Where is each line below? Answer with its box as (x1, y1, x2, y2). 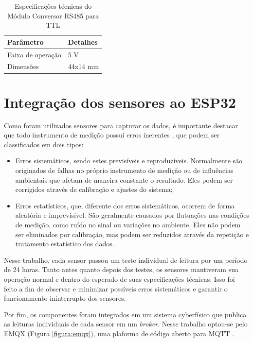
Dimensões (7, 61, 39, 71)
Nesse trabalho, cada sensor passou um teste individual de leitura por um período (4, 255, 248, 265)
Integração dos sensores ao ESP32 (4, 92, 236, 112)
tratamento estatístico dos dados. (15, 239, 114, 249)
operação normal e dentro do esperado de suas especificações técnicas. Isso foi (4, 274, 235, 284)
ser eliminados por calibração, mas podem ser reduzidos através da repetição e (15, 229, 249, 239)
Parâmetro (7, 36, 44, 47)
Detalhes (68, 36, 98, 47)
